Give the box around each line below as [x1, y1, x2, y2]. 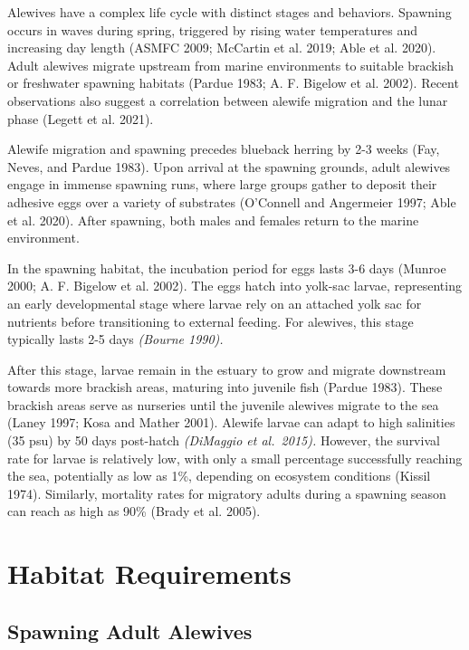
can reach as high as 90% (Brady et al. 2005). [7, 502, 261, 521]
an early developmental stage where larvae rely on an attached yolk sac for [7, 293, 422, 312]
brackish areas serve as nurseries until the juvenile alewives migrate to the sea [7, 395, 439, 414]
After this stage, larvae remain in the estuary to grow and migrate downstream [7, 359, 446, 378]
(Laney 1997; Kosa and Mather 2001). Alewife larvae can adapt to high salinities [7, 413, 455, 432]
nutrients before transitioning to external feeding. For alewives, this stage [7, 311, 414, 330]
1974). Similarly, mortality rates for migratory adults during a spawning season [7, 483, 446, 502]
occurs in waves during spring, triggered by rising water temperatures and [7, 20, 418, 39]
